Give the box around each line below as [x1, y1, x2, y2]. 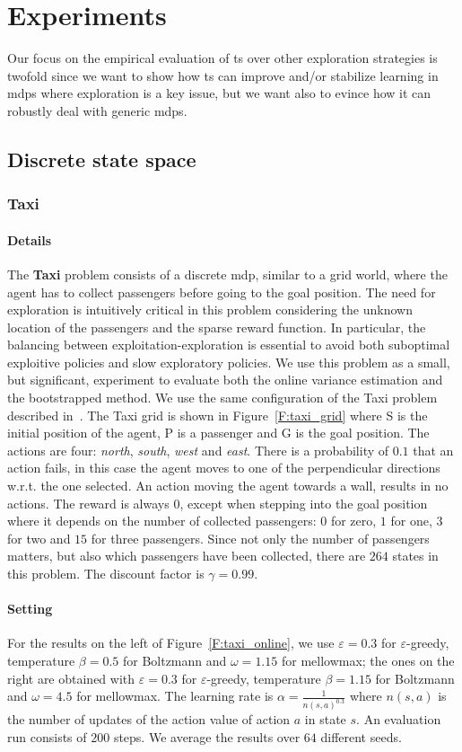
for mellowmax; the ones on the [281, 651, 455, 669]
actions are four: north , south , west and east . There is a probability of [7, 440, 389, 459]
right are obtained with [7, 668, 135, 687]
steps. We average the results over [113, 727, 301, 746]
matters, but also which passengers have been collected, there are [7, 546, 366, 565]
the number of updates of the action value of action [7, 710, 291, 729]
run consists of [7, 727, 87, 746]
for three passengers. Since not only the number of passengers [91, 528, 430, 547]
